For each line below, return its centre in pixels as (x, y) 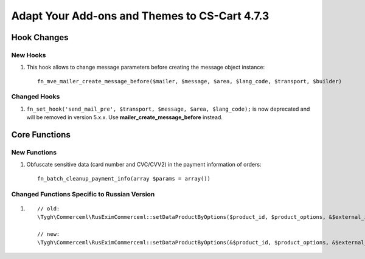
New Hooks (29, 55)
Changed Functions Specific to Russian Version (83, 194)
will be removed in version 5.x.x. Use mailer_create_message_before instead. (125, 117)
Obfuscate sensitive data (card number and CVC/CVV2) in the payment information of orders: (144, 165)
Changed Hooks (36, 97)
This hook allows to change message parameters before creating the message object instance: (146, 67)
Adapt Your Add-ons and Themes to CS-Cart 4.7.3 (140, 16)
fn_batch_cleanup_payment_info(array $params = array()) (124, 178)
